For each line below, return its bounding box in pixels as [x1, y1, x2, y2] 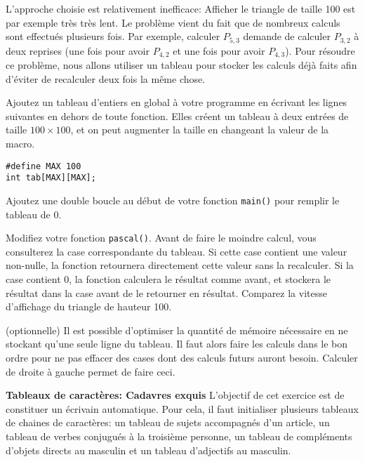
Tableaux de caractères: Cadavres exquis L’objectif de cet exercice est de [6, 388, 345, 402]
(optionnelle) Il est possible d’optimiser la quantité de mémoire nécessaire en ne [6, 322, 348, 337]
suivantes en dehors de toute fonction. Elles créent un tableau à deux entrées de [6, 108, 349, 123]
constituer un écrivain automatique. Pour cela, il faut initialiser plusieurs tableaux [6, 401, 359, 416]
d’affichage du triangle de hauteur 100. [6, 299, 172, 314]
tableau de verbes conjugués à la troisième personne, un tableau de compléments [6, 429, 352, 443]
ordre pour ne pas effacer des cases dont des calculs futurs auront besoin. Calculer [6, 350, 358, 365]
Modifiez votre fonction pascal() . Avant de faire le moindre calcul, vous [6, 230, 317, 245]
